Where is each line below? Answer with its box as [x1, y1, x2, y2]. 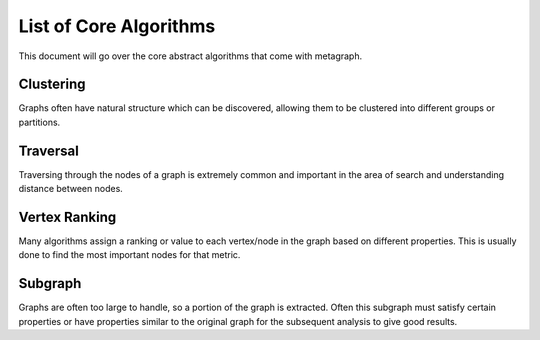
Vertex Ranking [18, 208, 117, 225]
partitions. [18, 116, 61, 128]
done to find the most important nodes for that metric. [18, 249, 241, 261]
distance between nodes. [18, 183, 124, 195]
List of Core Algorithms [18, 15, 216, 37]
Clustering [18, 76, 86, 93]
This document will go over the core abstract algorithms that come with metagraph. [18, 50, 363, 62]
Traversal [18, 142, 79, 159]
